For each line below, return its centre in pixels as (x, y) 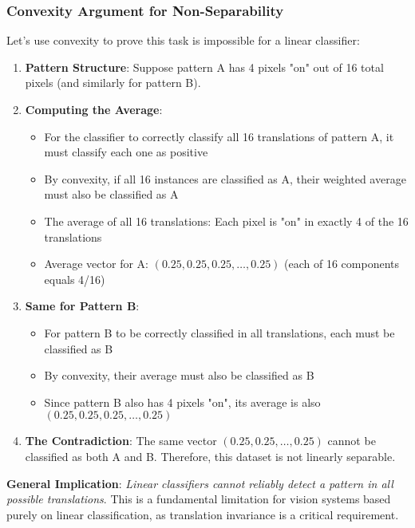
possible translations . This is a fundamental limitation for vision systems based (199, 499)
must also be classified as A (111, 194)
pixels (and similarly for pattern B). (113, 83)
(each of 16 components (342, 264)
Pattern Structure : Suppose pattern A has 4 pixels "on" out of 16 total (204, 67)
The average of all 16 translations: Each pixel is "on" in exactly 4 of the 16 (226, 221)
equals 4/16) (75, 279)
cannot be (352, 441)
